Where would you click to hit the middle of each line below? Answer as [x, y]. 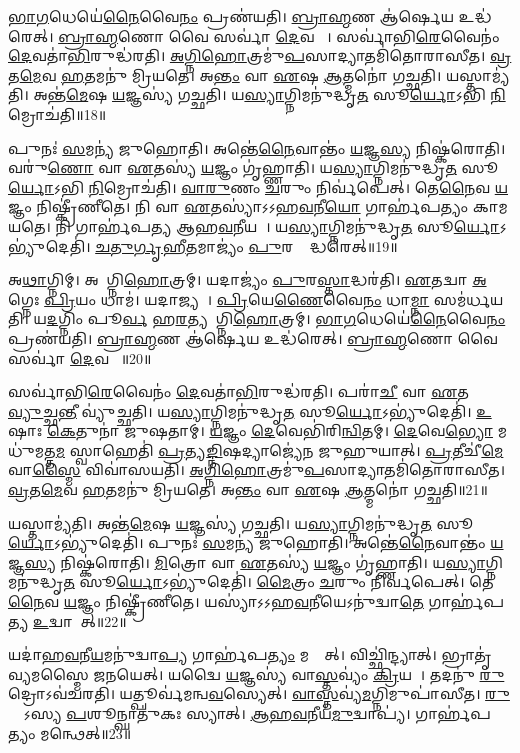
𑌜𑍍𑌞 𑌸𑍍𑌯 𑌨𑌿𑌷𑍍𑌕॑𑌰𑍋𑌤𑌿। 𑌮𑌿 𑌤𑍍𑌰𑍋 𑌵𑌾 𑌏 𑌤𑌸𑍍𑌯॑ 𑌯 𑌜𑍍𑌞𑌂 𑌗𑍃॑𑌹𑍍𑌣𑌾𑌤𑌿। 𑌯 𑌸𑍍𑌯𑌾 [247, 561]
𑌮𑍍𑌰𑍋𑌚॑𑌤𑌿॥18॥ [57, 113]
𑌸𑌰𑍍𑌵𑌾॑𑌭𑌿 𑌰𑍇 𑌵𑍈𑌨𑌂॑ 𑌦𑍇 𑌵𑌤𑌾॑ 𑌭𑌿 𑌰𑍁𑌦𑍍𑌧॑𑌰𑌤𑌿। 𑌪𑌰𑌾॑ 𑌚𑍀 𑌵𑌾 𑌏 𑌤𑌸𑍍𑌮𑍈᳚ [246, 391]
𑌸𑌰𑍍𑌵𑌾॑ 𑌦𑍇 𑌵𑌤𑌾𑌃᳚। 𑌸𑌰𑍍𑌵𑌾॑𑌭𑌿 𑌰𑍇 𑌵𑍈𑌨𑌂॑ [356, 35]
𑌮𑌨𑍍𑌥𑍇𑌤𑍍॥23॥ [86, 732]
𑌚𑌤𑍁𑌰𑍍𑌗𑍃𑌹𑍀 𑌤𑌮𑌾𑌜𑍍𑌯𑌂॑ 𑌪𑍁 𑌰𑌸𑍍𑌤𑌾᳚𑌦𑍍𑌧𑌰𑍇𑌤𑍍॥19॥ [246, 245]
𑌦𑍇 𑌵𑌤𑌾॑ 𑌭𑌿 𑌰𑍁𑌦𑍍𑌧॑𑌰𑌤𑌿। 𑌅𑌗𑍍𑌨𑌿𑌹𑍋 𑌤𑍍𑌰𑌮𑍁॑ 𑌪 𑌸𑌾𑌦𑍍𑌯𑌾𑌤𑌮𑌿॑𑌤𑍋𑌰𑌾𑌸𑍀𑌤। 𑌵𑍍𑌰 [260, 55]
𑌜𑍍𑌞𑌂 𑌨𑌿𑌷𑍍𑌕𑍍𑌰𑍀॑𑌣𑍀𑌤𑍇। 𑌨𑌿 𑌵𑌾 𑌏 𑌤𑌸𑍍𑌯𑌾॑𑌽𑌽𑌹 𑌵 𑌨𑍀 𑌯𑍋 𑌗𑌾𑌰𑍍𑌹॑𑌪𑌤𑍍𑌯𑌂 [238, 206]
